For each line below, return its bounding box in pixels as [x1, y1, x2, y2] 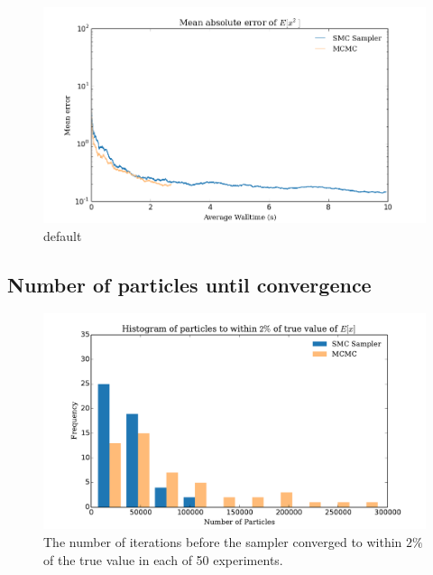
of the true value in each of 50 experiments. [43, 550, 283, 569]
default [43, 226, 82, 245]
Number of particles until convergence [7, 270, 372, 298]
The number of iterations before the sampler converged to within [43, 532, 402, 551]
